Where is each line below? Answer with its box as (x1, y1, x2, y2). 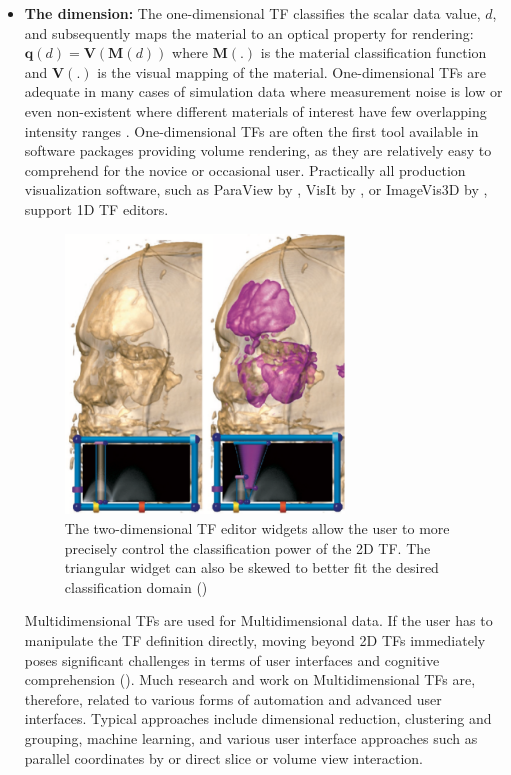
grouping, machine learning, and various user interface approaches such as (24, 727, 478, 748)
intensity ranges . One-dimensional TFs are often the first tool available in (24, 120, 479, 141)
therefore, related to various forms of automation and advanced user (24, 688, 442, 709)
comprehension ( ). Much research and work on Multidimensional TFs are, (24, 669, 476, 690)
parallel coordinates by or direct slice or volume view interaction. (24, 747, 424, 768)
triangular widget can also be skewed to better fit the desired (64, 557, 439, 578)
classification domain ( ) (64, 576, 208, 597)
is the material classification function (260, 42, 487, 63)
